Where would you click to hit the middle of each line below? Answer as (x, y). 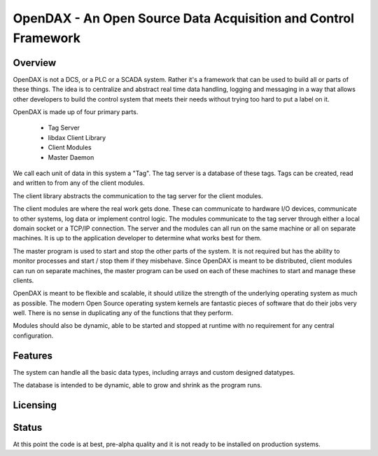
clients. (23, 280)
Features (33, 355)
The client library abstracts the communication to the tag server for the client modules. (138, 195)
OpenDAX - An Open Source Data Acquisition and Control (184, 18)
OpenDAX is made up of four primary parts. (76, 112)
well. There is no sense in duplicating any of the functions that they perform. (123, 313)
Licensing (35, 405)
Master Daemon (71, 157)
